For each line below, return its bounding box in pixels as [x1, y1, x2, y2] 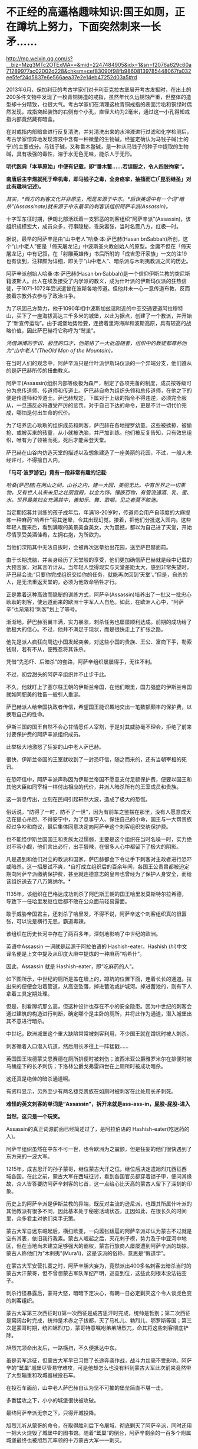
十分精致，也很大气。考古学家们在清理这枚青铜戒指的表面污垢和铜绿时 [16, 101, 187, 108]
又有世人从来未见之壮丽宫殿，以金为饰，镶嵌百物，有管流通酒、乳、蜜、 [16, 489, 192, 496]
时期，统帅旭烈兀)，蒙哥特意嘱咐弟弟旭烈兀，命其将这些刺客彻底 [26, 1324, 184, 1331]
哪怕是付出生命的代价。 [16, 409, 74, 416]
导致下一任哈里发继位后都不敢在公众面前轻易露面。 [6, 897, 130, 905]
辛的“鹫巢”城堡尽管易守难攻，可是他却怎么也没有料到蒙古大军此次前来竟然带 [6, 1364, 192, 1371]
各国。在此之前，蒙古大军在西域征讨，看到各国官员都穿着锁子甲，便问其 [11, 1172, 187, 1180]
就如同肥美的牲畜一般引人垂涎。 [6, 690, 84, 698]
